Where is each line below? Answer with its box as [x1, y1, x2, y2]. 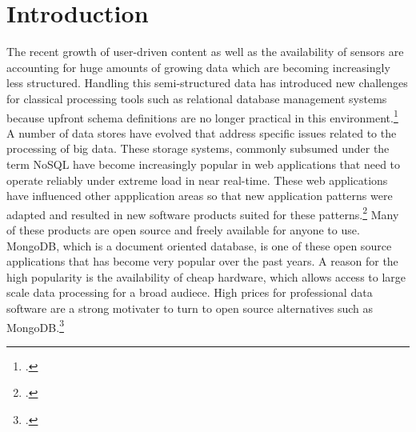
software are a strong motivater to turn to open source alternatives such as [6, 299, 374, 316]
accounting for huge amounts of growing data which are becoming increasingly [6, 58, 390, 75]
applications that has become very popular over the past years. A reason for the [6, 253, 398, 270]
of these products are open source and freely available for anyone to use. [6, 221, 360, 238]
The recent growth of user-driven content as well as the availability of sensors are [6, 43, 404, 60]
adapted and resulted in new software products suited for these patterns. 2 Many [6, 203, 399, 222]
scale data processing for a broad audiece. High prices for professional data [6, 284, 373, 301]
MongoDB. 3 [6, 316, 64, 335]
